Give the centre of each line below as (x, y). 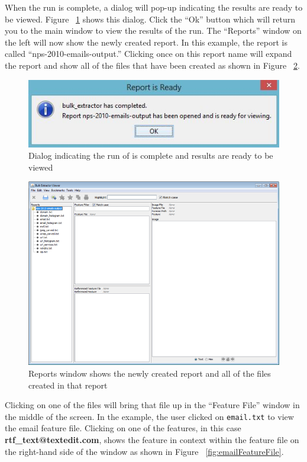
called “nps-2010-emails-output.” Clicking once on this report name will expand (148, 54)
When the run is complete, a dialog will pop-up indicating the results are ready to (154, 7)
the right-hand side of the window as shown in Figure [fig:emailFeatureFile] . (144, 451)
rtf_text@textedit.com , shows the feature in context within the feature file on (152, 439)
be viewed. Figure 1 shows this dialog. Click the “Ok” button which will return (150, 19)
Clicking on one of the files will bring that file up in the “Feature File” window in (152, 405)
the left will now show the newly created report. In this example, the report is (146, 42)
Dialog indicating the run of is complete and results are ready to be (151, 155)
